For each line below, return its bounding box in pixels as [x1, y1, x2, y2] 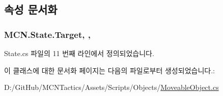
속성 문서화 [4, 2, 58, 17]
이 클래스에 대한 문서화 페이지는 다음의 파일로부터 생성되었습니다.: [4, 65, 215, 75]
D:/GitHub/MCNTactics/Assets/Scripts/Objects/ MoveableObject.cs [4, 82, 219, 92]
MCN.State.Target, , [4, 28, 91, 40]
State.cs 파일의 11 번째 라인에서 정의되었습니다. [4, 48, 154, 58]
